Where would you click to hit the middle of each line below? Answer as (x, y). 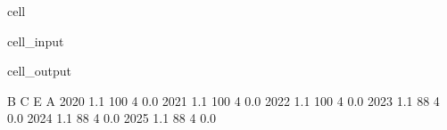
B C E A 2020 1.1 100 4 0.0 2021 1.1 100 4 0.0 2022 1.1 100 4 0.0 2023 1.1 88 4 (223, 100)
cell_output (39, 71)
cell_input (36, 41)
